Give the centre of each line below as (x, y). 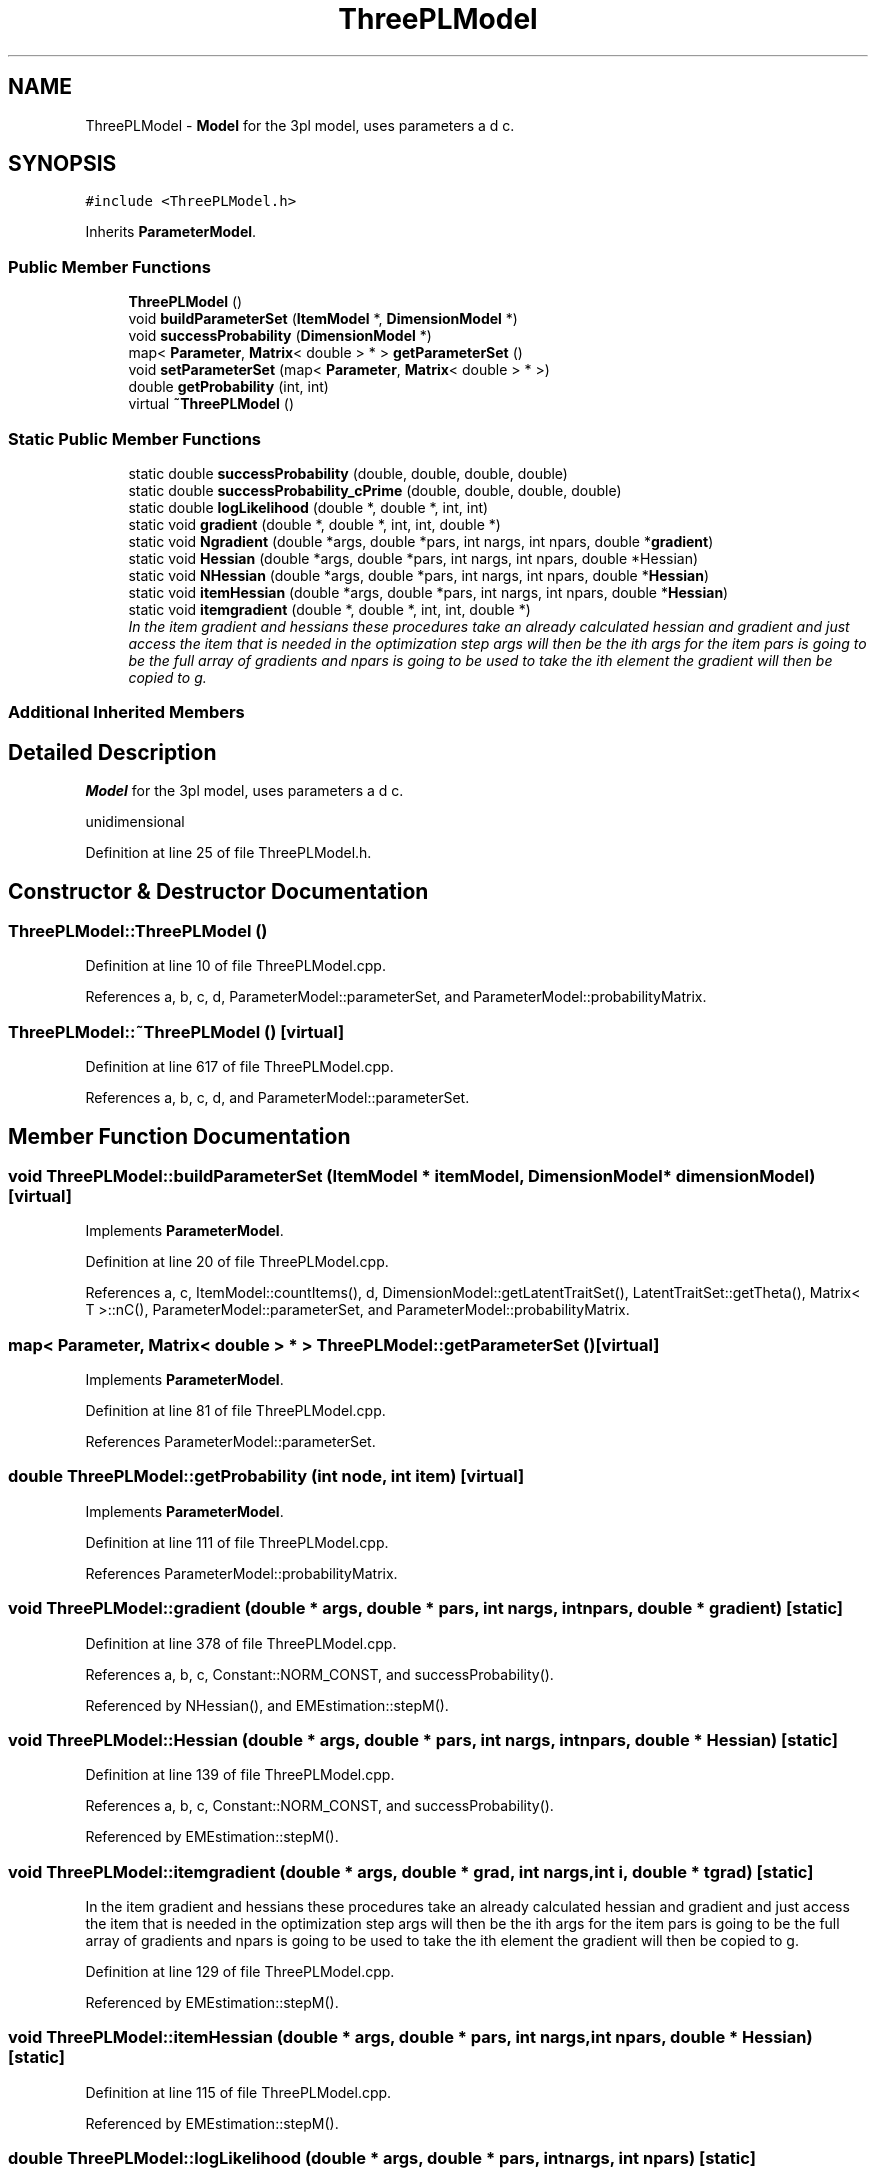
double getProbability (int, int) (228, 387)
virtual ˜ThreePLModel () (211, 404)
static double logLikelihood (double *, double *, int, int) (308, 507)
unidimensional (135, 822)
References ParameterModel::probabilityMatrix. (241, 1573)
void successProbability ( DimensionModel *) (280, 336)
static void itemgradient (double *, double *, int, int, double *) (329, 609)
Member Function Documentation (179, 1136)
